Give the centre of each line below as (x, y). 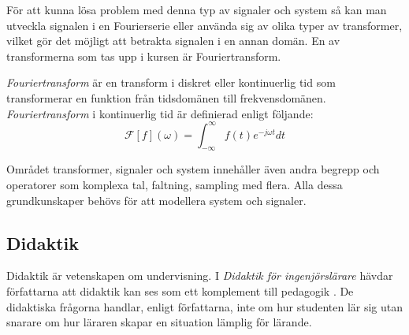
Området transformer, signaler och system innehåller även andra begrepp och (193, 169)
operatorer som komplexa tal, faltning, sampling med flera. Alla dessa (175, 185)
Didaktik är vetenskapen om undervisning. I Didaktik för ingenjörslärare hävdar (200, 275)
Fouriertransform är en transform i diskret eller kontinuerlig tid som (171, 82)
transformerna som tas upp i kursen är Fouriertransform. (144, 56)
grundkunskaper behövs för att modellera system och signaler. (156, 200)
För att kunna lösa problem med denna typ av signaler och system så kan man (197, 9)
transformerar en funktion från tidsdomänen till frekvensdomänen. (166, 97)
